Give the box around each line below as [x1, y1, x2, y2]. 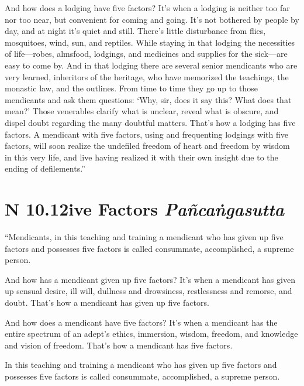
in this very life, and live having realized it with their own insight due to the [5, 151, 278, 163]
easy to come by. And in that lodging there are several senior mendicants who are [5, 59, 298, 71]
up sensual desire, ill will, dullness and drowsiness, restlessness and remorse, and [5, 285, 292, 297]
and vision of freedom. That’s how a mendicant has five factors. [5, 339, 233, 351]
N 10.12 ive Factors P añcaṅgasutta [5, 197, 285, 221]
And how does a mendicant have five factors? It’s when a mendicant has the [5, 316, 278, 328]
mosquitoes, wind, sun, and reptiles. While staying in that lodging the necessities [5, 36, 295, 48]
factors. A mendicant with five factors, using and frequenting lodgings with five [5, 128, 289, 140]
